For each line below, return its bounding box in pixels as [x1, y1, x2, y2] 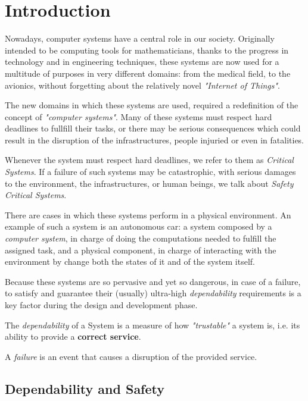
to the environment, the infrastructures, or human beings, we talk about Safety [5, 177, 294, 189]
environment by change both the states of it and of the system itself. [5, 255, 256, 268]
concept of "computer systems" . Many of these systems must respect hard [5, 110, 272, 123]
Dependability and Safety [5, 379, 165, 397]
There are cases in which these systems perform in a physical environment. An [5, 208, 291, 221]
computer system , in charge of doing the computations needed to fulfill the [5, 232, 276, 245]
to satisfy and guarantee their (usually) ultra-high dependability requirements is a [5, 287, 301, 299]
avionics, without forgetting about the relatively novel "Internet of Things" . [5, 79, 280, 91]
